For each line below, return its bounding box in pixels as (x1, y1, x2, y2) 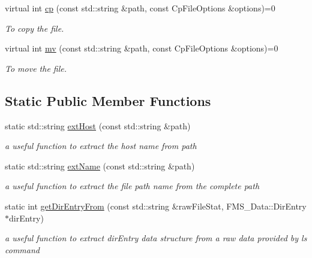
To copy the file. (5, 22, 64, 34)
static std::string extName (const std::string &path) (5, 159, 195, 172)
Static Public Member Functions (5, 91, 211, 110)
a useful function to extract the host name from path (5, 139, 197, 152)
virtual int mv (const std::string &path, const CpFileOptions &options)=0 (5, 42, 278, 54)
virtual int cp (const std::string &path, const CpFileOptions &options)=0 (5, 2, 275, 14)
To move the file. (5, 62, 67, 74)
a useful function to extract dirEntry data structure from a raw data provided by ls (5, 232, 307, 244)
